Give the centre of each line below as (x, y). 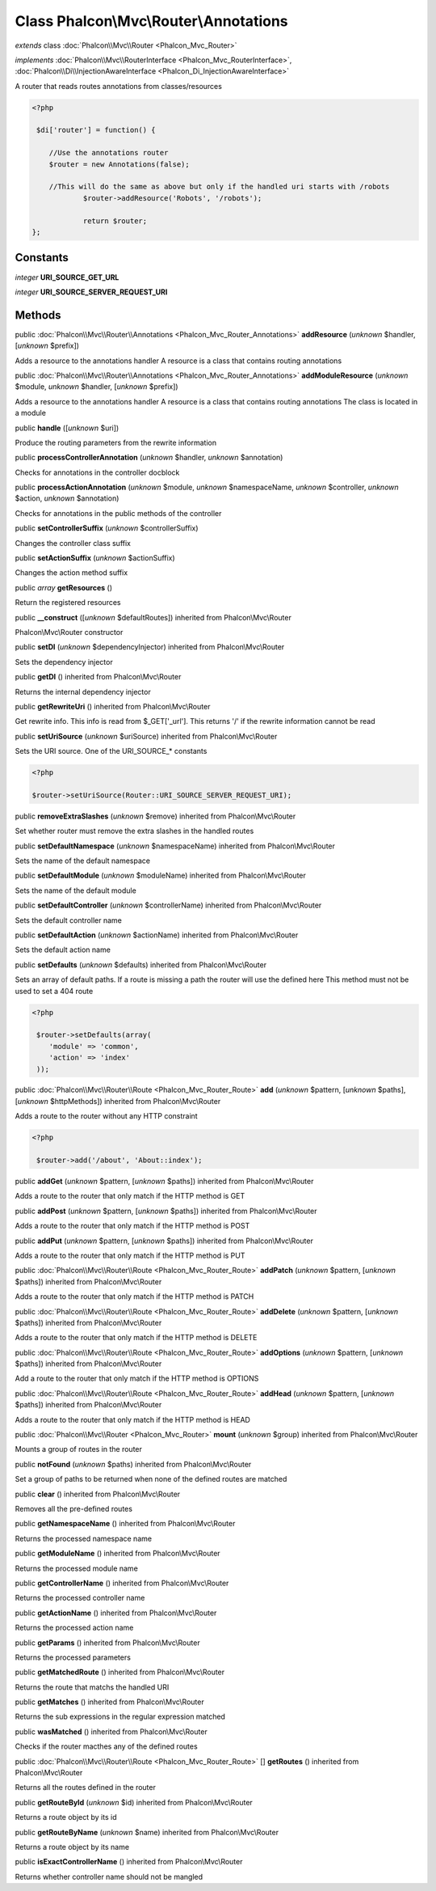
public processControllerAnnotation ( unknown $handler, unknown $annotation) (149, 458)
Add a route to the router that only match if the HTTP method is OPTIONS (137, 1378)
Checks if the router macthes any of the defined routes (106, 1746)
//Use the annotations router (109, 153)
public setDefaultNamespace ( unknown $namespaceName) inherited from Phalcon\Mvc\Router (175, 846)
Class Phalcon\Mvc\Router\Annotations (151, 21)
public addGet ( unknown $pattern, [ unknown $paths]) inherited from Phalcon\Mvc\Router (164, 1182)
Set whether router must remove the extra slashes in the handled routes (134, 831)
